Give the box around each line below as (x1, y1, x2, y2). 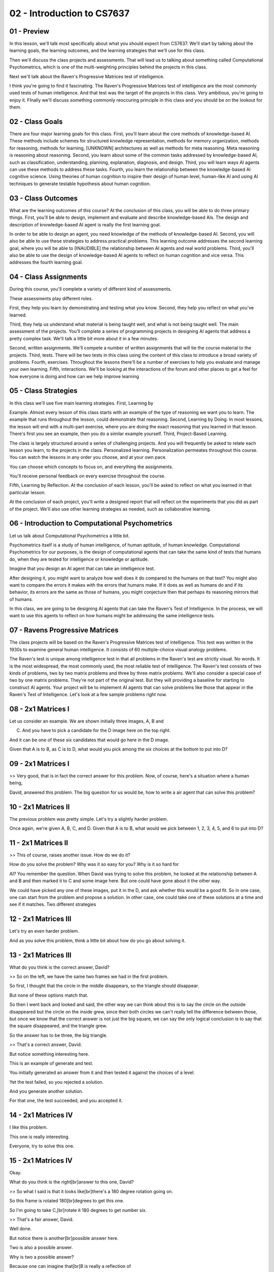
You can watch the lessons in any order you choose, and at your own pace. (9, 454, 167, 460)
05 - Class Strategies (9, 387, 78, 395)
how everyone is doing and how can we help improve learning (9, 373, 140, 379)
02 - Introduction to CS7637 (9, 8, 130, 19)
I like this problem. (9, 1124, 48, 1131)
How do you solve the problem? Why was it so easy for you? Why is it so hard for (9, 861, 179, 868)
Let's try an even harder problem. (9, 928, 80, 934)
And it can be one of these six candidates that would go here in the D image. (9, 737, 169, 743)
